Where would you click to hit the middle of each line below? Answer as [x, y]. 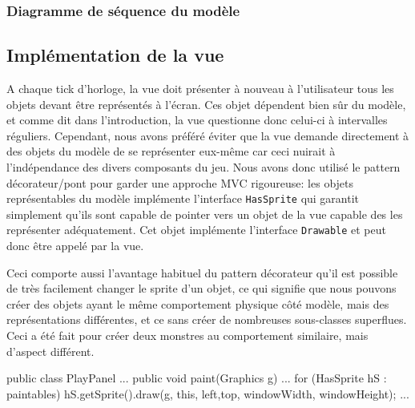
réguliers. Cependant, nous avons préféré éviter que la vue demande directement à [208, 135]
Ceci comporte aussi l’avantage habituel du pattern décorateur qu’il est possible [202, 272]
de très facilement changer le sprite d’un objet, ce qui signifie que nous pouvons [201, 288]
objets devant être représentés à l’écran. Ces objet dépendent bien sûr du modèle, [206, 104]
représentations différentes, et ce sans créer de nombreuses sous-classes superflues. [207, 319]
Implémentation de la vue [115, 55]
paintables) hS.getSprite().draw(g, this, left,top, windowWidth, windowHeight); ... [208, 393]
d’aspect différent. [50, 351]
